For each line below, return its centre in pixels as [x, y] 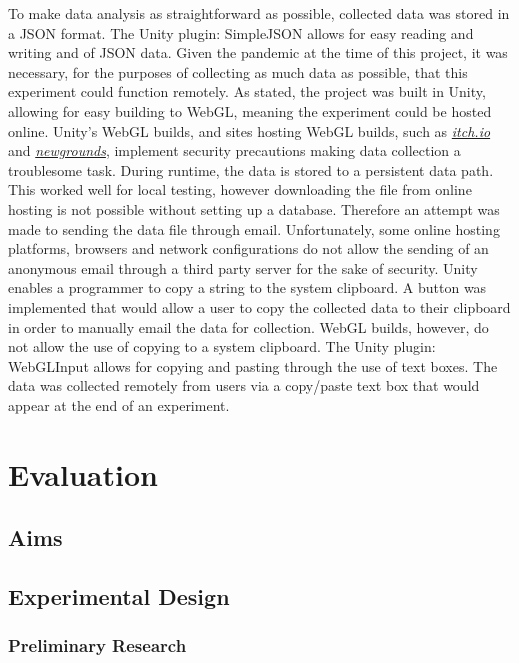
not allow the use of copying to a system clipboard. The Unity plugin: [222, 346]
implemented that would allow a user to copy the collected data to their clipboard [259, 306]
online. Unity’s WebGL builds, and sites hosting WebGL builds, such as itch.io [249, 130]
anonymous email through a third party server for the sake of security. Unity [243, 267]
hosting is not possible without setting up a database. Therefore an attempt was [254, 208]
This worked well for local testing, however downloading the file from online [240, 189]
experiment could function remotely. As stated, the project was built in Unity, [247, 91]
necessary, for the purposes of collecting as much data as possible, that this [238, 71]
